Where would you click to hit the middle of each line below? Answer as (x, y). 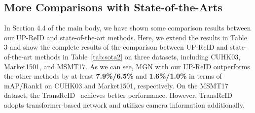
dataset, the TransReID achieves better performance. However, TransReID (118, 95)
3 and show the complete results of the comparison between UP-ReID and (116, 47)
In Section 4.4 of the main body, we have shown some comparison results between (127, 28)
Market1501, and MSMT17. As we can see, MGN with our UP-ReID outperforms (127, 66)
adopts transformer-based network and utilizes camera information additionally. (124, 104)
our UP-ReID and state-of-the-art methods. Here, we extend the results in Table (126, 37)
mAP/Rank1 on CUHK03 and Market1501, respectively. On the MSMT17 (116, 85)
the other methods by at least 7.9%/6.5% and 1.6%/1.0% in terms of (113, 76)
